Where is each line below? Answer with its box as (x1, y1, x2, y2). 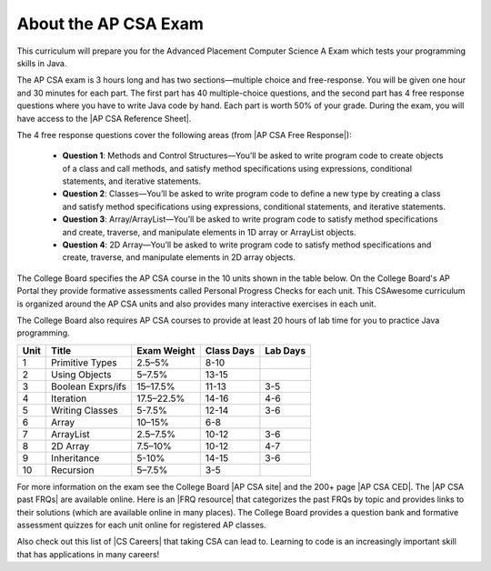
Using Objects (51, 368, 112, 381)
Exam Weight (136, 344, 195, 356)
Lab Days (265, 344, 306, 356)
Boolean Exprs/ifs (51, 380, 127, 393)
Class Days (205, 344, 255, 356)
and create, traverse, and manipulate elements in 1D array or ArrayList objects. (62, 226, 356, 237)
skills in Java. (16, 57, 67, 68)
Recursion (51, 464, 95, 476)
